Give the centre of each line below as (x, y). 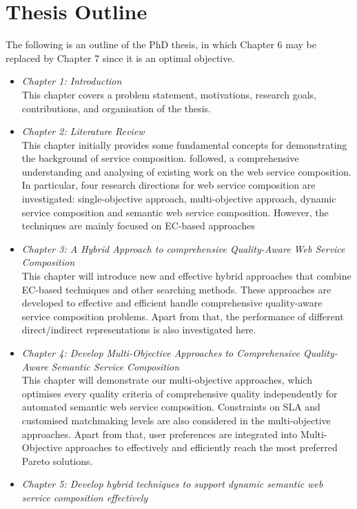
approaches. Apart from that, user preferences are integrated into (160, 434)
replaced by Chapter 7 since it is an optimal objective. (120, 58)
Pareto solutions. (57, 460)
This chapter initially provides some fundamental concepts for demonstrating (184, 144)
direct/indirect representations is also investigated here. (139, 330)
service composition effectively (85, 497)
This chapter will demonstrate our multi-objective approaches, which (167, 380)
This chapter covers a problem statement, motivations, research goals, (169, 94)
